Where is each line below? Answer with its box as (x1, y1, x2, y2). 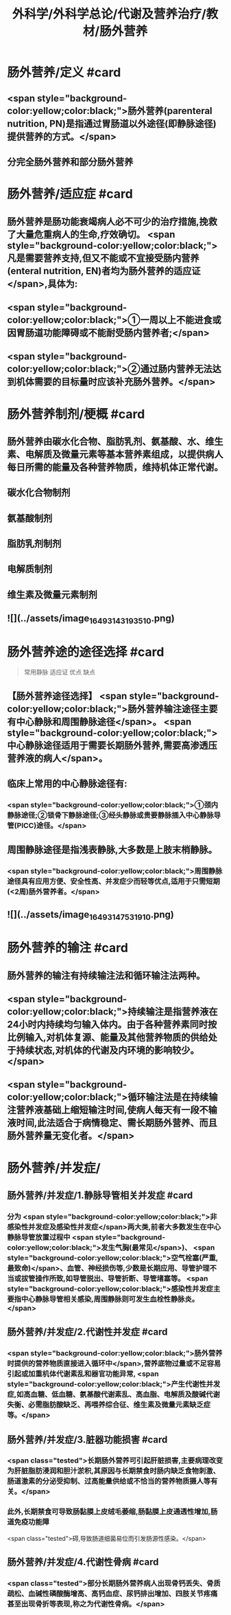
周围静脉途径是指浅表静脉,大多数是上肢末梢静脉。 (7, 844, 218, 856)
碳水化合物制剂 (7, 487, 71, 499)
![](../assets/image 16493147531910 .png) (7, 908, 175, 922)
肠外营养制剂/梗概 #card (7, 406, 145, 422)
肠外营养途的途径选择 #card (7, 644, 165, 659)
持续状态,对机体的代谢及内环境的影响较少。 (16, 1044, 200, 1056)
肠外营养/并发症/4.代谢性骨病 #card (7, 1557, 159, 1568)
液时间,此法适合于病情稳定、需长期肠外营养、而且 (7, 1117, 218, 1129)
